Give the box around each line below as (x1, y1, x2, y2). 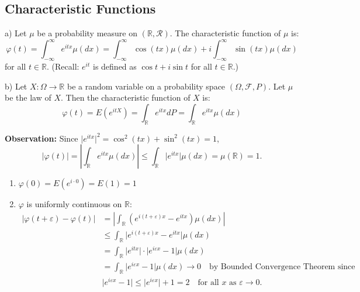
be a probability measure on (37, 27, 137, 39)
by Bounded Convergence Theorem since (209, 262, 355, 271)
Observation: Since (5, 132, 78, 144)
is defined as (92, 60, 137, 73)
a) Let (5, 27, 27, 39)
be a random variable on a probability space (67, 80, 226, 92)
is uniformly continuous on (26, 198, 122, 210)
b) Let (5, 80, 27, 92)
